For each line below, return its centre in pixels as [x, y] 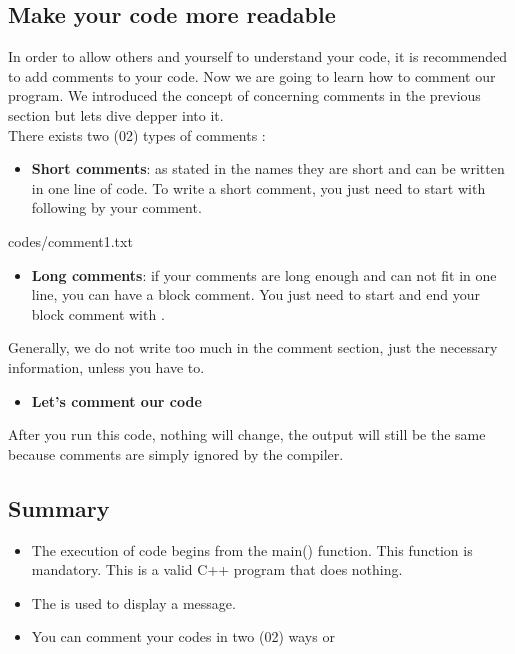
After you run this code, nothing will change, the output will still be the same [247, 434]
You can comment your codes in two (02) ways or [183, 636]
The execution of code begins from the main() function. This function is [252, 549]
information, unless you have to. [106, 366]
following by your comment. [116, 207]
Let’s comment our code [116, 400]
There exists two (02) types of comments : [137, 134]
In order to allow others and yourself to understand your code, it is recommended [258, 56]
